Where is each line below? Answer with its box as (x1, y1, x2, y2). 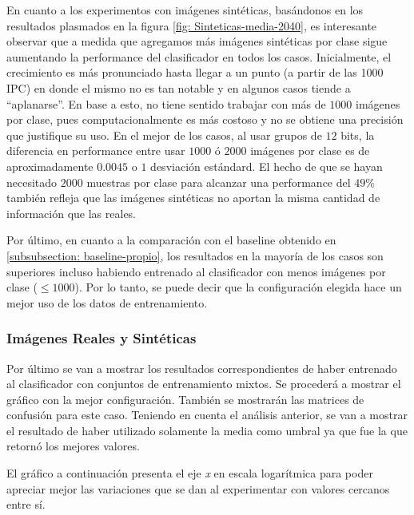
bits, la (340, 126, 375, 143)
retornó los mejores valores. (6, 438, 140, 454)
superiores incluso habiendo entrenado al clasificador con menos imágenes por (6, 263, 386, 279)
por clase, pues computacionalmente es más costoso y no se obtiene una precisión (6, 111, 404, 128)
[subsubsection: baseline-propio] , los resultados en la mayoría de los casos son (6, 247, 384, 263)
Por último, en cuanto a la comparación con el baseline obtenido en (6, 232, 336, 248)
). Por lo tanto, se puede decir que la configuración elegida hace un (74, 279, 402, 295)
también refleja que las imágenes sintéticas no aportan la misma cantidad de (6, 189, 380, 206)
